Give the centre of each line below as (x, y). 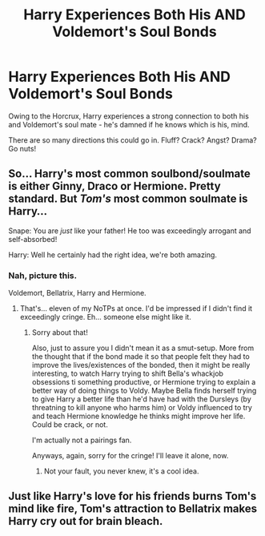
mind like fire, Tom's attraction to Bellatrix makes (133, 509)
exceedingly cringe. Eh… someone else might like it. (106, 317)
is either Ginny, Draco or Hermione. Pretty (115, 186)
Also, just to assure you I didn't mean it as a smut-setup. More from (143, 348)
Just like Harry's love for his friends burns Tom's (132, 496)
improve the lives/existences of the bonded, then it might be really (141, 365)
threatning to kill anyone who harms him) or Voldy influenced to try (142, 408)
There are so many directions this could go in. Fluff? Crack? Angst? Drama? (133, 140)
